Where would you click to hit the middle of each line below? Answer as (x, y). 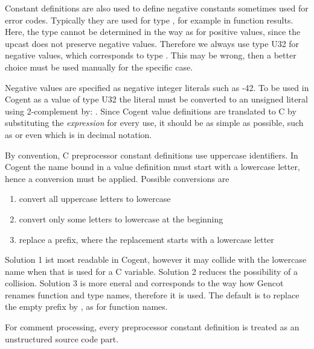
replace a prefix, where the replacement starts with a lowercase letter (146, 239)
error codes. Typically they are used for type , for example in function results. (149, 20)
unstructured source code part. (62, 338)
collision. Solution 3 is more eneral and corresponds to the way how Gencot (144, 283)
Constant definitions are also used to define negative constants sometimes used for (157, 8)
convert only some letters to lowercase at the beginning (121, 219)
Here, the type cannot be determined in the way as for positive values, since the (153, 32)
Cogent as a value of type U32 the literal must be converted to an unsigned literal (156, 99)
